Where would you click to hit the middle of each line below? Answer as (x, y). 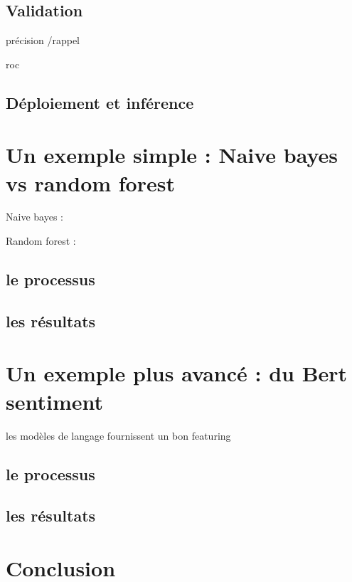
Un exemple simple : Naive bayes (172, 155)
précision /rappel (43, 40)
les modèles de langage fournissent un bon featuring (118, 435)
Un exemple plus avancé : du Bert (177, 373)
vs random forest (90, 182)
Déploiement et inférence (100, 102)
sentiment (55, 401)
